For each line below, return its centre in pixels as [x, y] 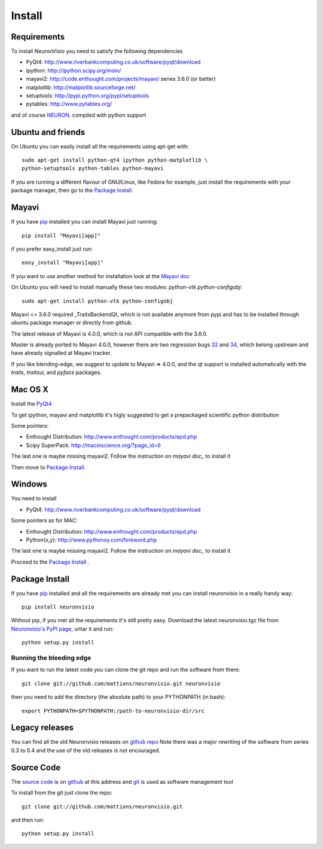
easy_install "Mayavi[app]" [63, 263]
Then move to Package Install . [48, 467]
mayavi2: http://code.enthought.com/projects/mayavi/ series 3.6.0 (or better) [121, 79]
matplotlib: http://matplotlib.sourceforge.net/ [81, 87]
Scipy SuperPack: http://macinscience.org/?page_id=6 [94, 445]
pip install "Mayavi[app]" [61, 235]
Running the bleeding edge [51, 658]
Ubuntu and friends [48, 132]
